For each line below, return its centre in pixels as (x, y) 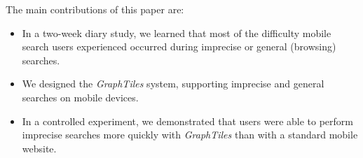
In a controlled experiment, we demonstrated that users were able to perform (187, 121)
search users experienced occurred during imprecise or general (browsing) (179, 46)
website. (39, 148)
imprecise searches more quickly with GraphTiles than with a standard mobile (190, 135)
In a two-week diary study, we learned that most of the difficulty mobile (177, 33)
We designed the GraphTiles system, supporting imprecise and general (173, 84)
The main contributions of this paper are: (95, 9)
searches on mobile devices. (80, 97)
